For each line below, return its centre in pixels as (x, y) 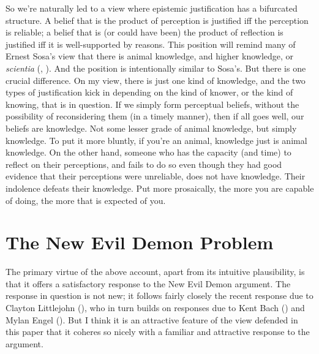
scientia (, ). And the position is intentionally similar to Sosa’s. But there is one (156, 68)
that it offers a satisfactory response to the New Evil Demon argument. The (148, 283)
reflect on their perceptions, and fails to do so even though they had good (144, 164)
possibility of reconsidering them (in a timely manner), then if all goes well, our (155, 116)
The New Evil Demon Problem (140, 242)
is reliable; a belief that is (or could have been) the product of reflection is (144, 32)
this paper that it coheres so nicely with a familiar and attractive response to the (158, 332)
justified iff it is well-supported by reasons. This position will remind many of (151, 44)
